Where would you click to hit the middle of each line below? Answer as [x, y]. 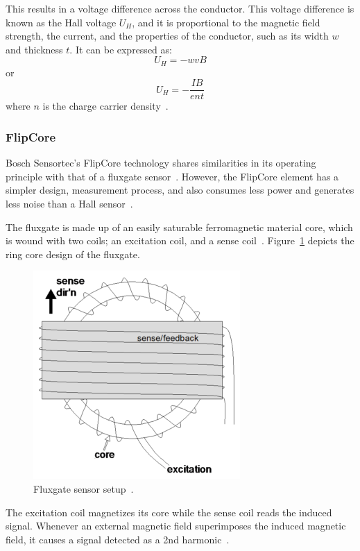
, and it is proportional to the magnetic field [226, 22]
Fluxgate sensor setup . [84, 489]
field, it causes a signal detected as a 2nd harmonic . [118, 539]
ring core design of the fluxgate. [73, 254]
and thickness [34, 49]
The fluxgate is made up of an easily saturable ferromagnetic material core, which [179, 227]
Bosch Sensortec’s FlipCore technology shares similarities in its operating [161, 163]
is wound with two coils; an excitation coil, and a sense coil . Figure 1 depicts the [180, 240]
